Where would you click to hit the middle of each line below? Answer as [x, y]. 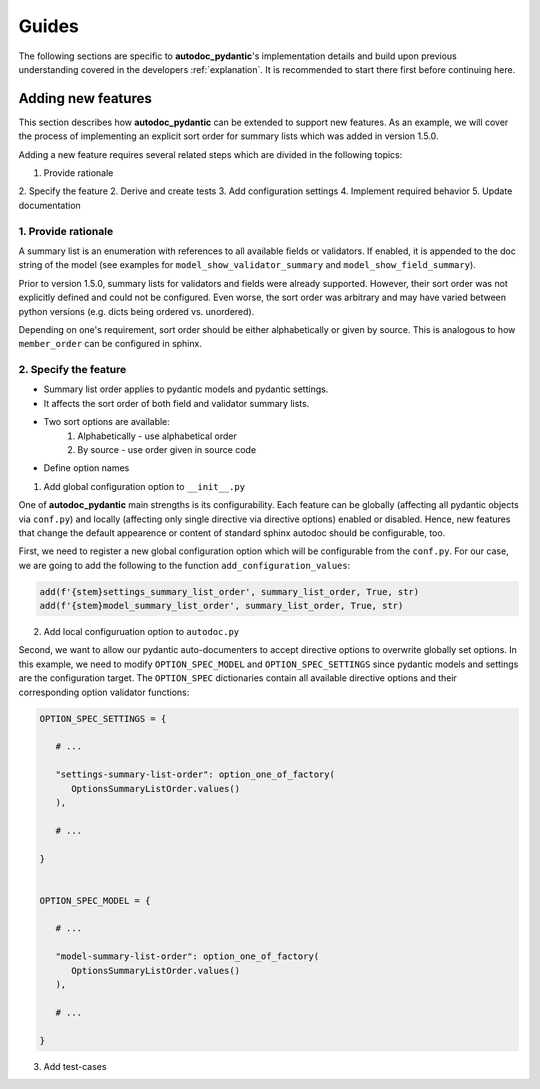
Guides [49, 26]
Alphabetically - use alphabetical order [157, 436]
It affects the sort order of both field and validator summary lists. [176, 403]
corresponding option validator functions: [104, 692]
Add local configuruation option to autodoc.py [141, 632]
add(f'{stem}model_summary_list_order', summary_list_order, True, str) [221, 606]
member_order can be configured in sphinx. [110, 344]
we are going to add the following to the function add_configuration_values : [184, 565]
